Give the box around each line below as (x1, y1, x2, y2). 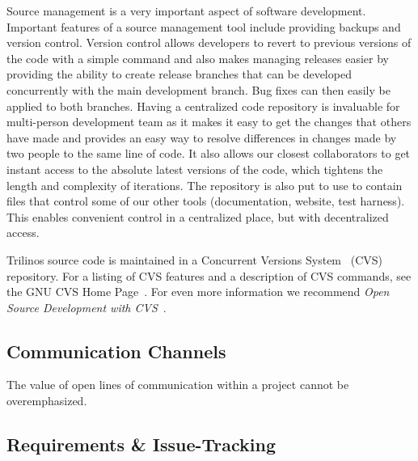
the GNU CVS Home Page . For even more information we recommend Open (6, 283, 390, 300)
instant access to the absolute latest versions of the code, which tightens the (6, 160, 383, 177)
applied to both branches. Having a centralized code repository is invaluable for (6, 97, 400, 114)
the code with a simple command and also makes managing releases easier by (6, 49, 389, 66)
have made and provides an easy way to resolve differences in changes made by (6, 129, 397, 146)
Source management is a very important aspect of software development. (6, 2, 366, 19)
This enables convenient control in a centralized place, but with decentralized (6, 208, 389, 225)
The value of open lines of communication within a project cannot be (6, 376, 349, 393)
